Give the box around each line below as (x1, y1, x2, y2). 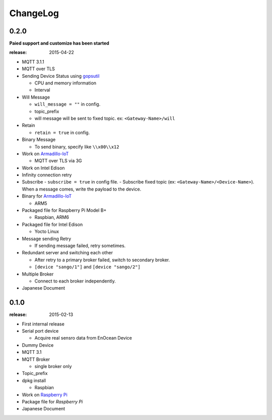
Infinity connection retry (22, 172, 72, 178)
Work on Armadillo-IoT (22, 151, 69, 157)
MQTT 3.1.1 (22, 59, 45, 65)
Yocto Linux (34, 228, 59, 235)
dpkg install (22, 377, 46, 384)
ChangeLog (9, 8, 59, 19)
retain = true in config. (34, 129, 90, 135)
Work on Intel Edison (22, 165, 65, 171)
